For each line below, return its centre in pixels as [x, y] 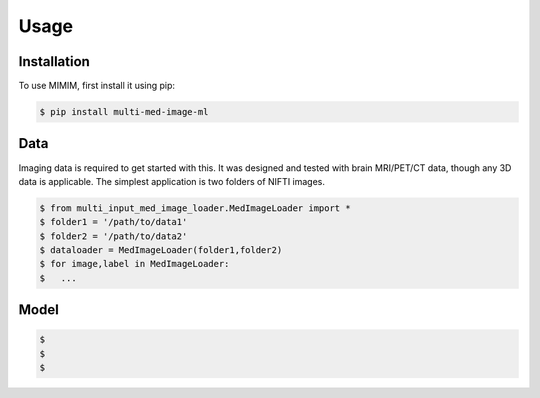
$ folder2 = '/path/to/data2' [113, 236]
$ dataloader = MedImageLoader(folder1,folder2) [161, 250]
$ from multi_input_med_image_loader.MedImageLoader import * [195, 208]
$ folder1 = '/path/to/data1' [113, 222]
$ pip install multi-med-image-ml [124, 112]
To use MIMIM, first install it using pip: [96, 86]
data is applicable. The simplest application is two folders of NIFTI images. [171, 181]
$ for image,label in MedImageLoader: [134, 264]
